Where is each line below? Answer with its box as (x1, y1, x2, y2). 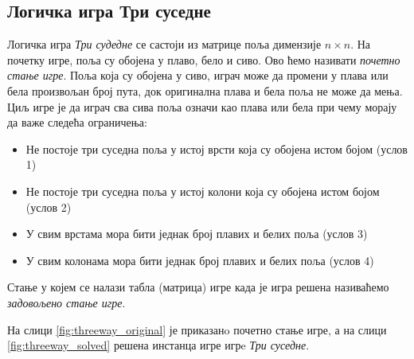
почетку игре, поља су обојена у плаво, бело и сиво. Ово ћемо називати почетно (7, 51, 400, 68)
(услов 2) (25, 198, 72, 215)
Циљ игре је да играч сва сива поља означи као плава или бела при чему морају (7, 98, 397, 115)
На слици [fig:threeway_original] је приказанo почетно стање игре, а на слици (7, 321, 387, 338)
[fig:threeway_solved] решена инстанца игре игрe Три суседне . (7, 337, 310, 353)
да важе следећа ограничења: (7, 114, 147, 131)
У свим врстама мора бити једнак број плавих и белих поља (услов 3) (25, 225, 368, 242)
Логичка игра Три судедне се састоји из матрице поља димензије (7, 36, 322, 53)
